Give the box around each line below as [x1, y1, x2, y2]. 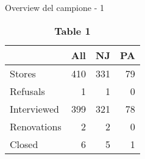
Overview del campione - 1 [5, 1, 104, 13]
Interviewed [10, 101, 59, 116]
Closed [10, 136, 38, 151]
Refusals [10, 83, 45, 98]
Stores [10, 66, 36, 80]
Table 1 [54, 23, 91, 38]
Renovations [10, 119, 62, 133]
